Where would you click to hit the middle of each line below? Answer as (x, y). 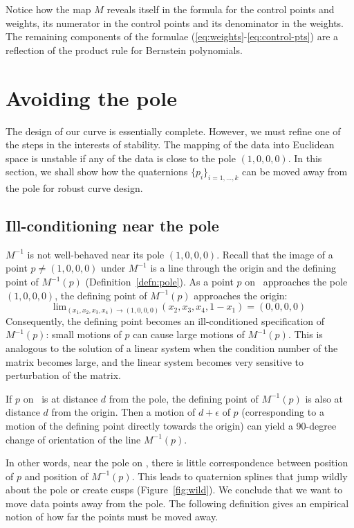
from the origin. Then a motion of (123, 412)
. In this (305, 158)
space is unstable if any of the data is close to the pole (121, 158)
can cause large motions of (189, 334)
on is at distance (60, 398)
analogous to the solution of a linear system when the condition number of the (172, 347)
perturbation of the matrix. (63, 375)
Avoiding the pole (91, 97)
